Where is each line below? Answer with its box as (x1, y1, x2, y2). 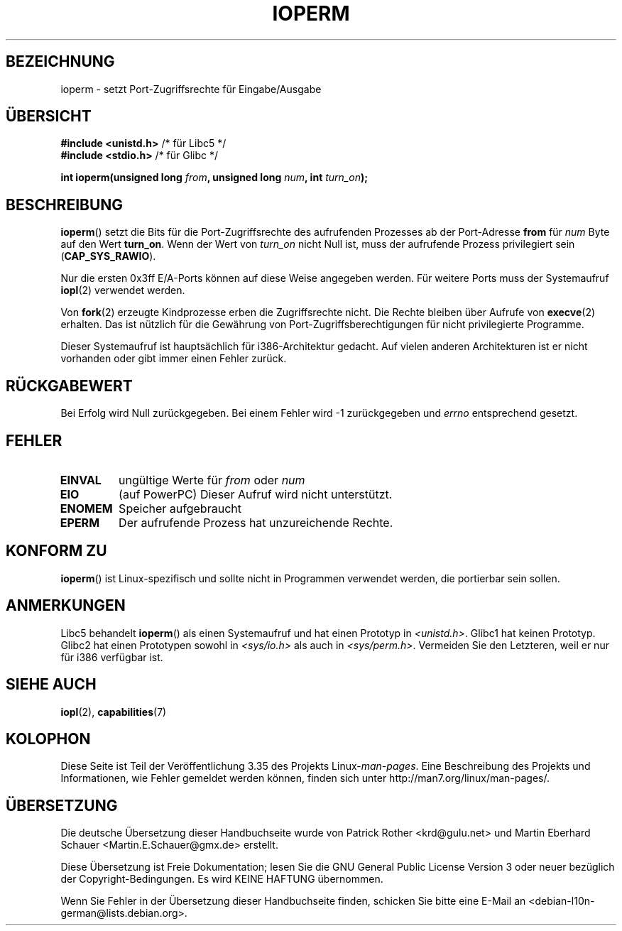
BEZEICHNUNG (6, 53, 115, 71)
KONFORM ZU (6, 542, 107, 560)
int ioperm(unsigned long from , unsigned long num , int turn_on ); (60, 171, 368, 184)
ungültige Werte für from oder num (119, 472, 305, 487)
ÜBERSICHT (6, 107, 92, 126)
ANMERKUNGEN (6, 597, 126, 615)
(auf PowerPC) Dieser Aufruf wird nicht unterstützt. (119, 486, 393, 501)
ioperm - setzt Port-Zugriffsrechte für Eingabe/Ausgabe (60, 82, 322, 95)
